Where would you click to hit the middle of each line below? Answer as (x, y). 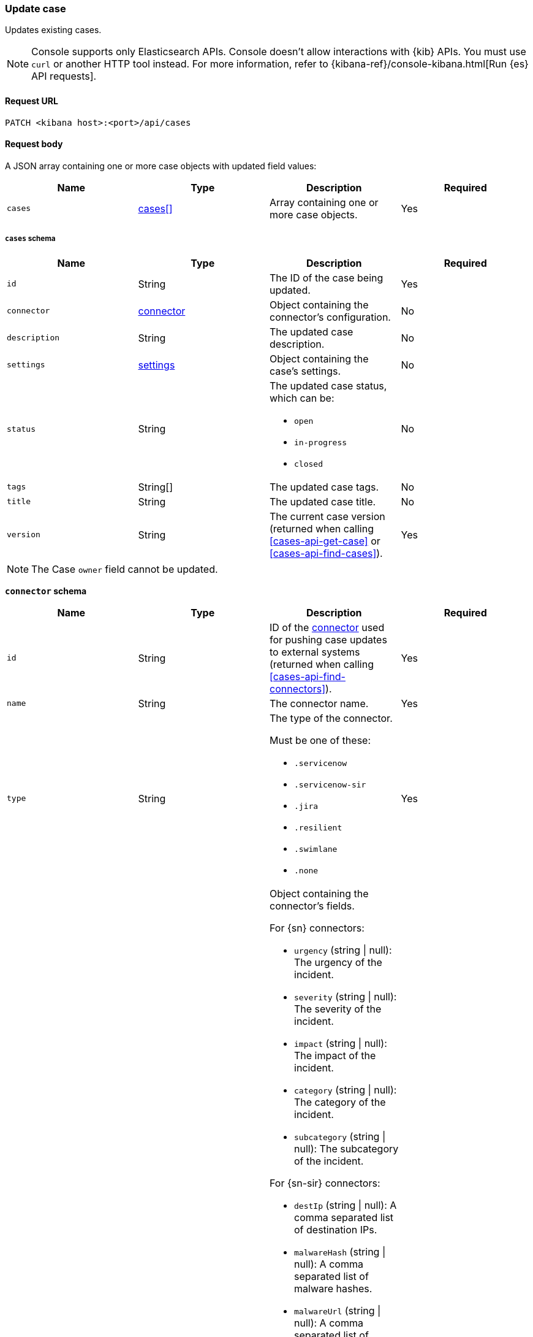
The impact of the (335, 1055)
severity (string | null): (346, 996)
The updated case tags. (324, 487)
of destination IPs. (336, 1229)
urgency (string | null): (343, 950)
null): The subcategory (346, 1148)
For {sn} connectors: (317, 928)
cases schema (30, 239)
